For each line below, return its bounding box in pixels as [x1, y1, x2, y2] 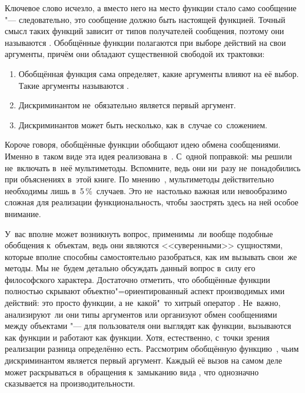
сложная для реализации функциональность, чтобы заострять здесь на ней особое [5, 196, 299, 208]
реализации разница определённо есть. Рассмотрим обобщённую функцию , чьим [5, 342, 299, 355]
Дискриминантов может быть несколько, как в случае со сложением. [18, 118, 267, 131]
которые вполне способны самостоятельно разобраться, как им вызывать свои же [5, 250, 297, 262]
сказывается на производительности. [5, 377, 135, 389]
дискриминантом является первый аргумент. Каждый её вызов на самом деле [5, 354, 283, 367]
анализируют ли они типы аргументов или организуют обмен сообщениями [5, 308, 277, 320]
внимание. [5, 207, 41, 219]
